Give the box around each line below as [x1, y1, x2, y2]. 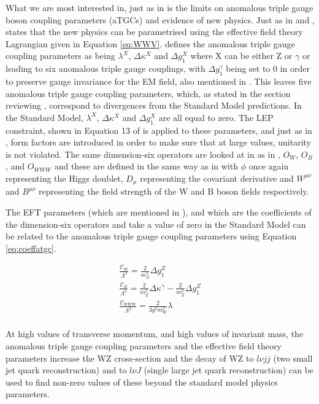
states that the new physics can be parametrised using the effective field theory [6, 25, 303, 38]
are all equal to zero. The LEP [158, 111, 274, 123]
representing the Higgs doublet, [6, 171, 123, 184]
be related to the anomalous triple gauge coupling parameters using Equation [6, 230, 297, 243]
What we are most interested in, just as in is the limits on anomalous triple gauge [6, 1, 313, 14]
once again [248, 160, 289, 173]
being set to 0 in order [226, 62, 310, 75]
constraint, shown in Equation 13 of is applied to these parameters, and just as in [6, 123, 312, 136]
